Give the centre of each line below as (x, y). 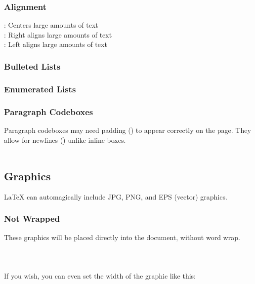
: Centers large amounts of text (51, 25)
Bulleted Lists (32, 66)
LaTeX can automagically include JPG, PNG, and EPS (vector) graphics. (116, 196)
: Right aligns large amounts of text (58, 34)
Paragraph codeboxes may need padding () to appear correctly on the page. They (127, 130)
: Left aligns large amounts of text (56, 44)
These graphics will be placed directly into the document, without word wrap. (122, 237)
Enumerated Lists (40, 89)
